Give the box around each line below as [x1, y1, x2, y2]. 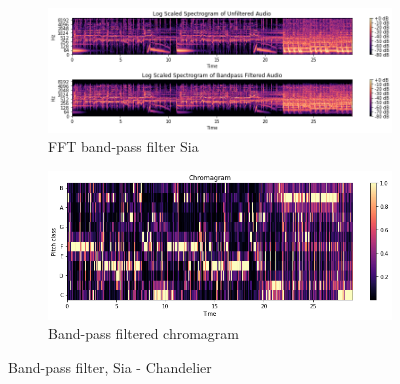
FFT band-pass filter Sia [48, 136, 199, 157]
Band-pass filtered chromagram [48, 323, 240, 344]
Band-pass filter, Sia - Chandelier [8, 356, 212, 377]
